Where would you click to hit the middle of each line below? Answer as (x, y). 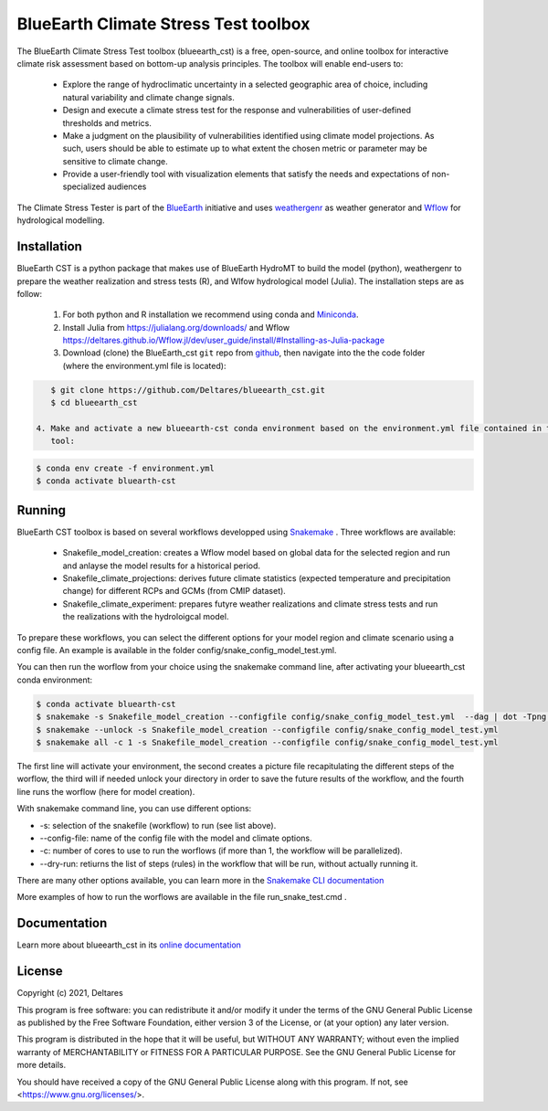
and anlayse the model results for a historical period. (161, 566)
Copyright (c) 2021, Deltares (70, 993)
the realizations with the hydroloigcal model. (146, 617)
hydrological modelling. (61, 220)
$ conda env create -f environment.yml (125, 468)
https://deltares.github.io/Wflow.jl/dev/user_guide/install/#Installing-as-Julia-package (224, 340)
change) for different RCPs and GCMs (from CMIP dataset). (174, 591)
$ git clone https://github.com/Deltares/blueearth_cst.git (188, 390)
